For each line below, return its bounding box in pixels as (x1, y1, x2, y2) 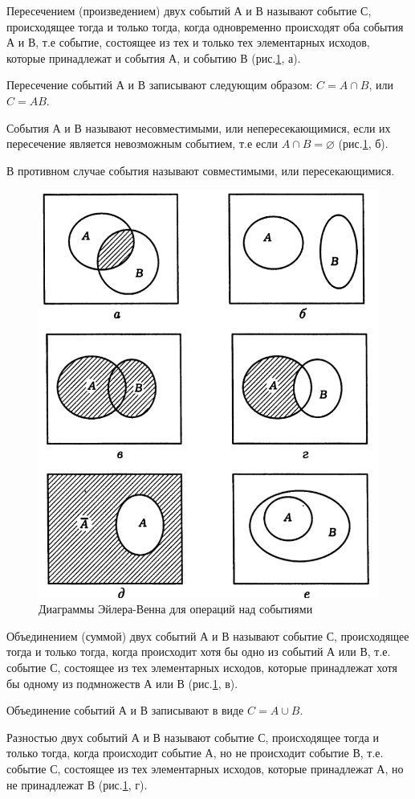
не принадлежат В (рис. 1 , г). (6, 776, 148, 793)
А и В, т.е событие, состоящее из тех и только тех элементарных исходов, (6, 34, 370, 51)
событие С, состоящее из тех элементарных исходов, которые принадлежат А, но (6, 760, 404, 776)
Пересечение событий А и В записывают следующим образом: (6, 76, 313, 93)
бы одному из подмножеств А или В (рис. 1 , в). (6, 674, 238, 691)
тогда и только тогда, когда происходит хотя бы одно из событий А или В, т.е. (6, 643, 391, 660)
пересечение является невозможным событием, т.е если (6, 135, 279, 152)
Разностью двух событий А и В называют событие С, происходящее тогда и (6, 728, 379, 745)
